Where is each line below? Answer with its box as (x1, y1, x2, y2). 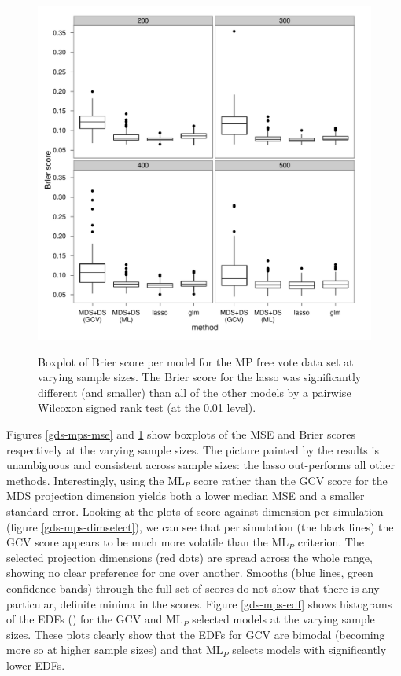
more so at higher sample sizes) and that (6, 641, 203, 658)
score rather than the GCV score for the (193, 472, 388, 488)
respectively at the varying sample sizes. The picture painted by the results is (6, 441, 379, 457)
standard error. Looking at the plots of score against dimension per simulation (6, 502, 384, 519)
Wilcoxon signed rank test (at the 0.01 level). (38, 399, 256, 416)
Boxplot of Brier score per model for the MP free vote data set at (38, 353, 354, 369)
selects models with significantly (232, 641, 387, 658)
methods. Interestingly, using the (6, 472, 164, 488)
